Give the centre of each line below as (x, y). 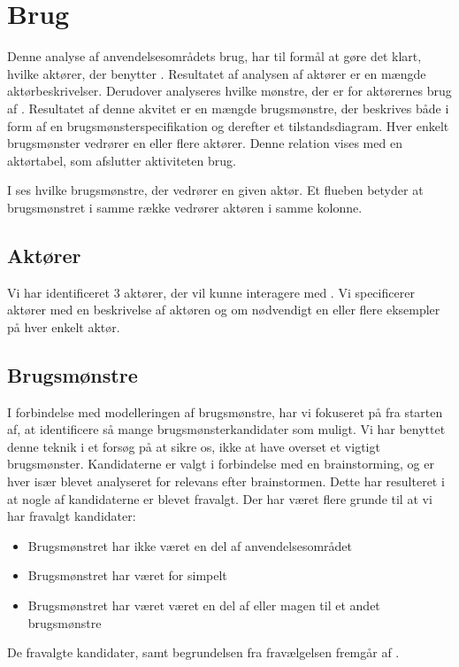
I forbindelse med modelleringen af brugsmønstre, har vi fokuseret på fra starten (225, 411)
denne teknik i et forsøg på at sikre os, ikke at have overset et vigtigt (194, 446)
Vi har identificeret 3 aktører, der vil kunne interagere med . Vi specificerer (211, 292)
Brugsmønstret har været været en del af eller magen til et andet (204, 605)
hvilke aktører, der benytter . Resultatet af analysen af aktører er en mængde (217, 73)
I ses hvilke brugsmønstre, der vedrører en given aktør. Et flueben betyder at (215, 190)
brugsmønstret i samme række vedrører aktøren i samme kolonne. (185, 207)
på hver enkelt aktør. (64, 326)
